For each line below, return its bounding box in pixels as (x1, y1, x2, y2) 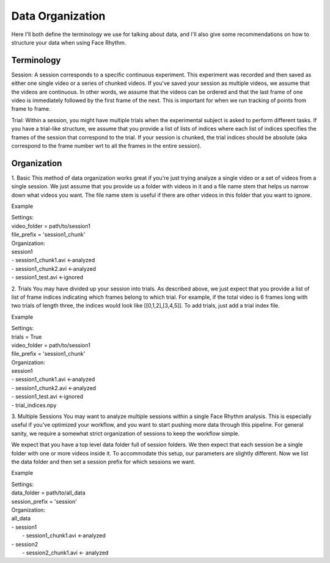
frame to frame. (11, 105, 51, 112)
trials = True (11, 333, 42, 340)
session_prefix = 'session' (11, 498, 78, 505)
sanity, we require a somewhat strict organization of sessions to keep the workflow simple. (11, 430, 240, 437)
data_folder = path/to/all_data (11, 489, 86, 496)
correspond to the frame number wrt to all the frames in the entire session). (11, 142, 202, 149)
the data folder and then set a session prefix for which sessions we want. (11, 458, 196, 465)
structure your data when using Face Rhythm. (11, 39, 127, 46)
